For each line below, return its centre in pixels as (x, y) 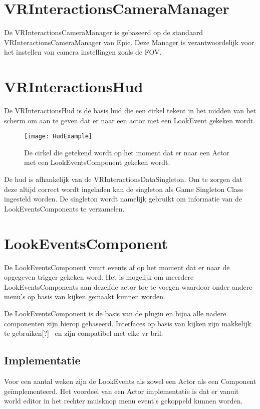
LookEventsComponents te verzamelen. (64, 208)
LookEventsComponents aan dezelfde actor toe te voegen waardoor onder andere (128, 286)
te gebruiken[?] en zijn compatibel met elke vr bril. (84, 333)
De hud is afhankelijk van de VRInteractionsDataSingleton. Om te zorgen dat (123, 179)
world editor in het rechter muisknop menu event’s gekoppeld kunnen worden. (123, 401)
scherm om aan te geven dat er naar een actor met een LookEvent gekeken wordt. (130, 120)
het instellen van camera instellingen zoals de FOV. (83, 52)
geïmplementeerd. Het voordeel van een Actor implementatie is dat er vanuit (121, 391)
